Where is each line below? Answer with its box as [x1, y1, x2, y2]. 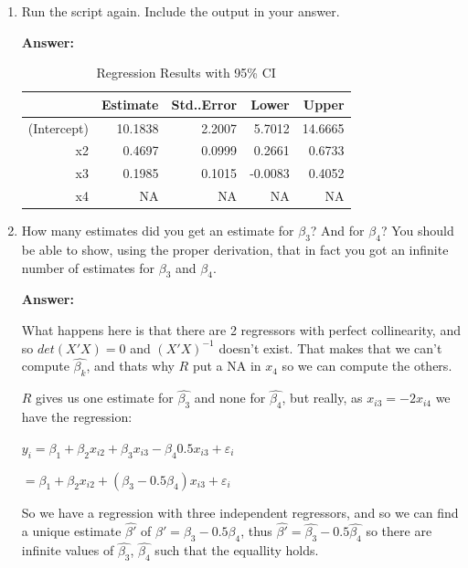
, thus [240, 521, 272, 541]
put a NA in [192, 356, 261, 375]
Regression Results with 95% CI [96, 63, 276, 82]
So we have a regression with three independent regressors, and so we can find [21, 502, 459, 521]
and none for [194, 388, 266, 407]
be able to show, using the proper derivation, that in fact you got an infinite [21, 240, 449, 259]
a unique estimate [21, 521, 122, 541]
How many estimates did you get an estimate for [21, 221, 294, 240]
